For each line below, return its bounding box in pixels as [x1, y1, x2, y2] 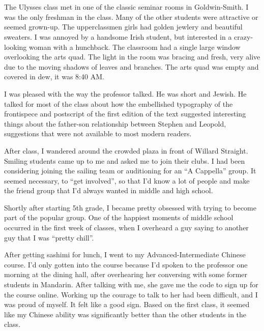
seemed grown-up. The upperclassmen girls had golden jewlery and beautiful [4, 21, 243, 32]
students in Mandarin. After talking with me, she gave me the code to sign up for [4, 279, 258, 290]
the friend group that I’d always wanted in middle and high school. [4, 185, 213, 196]
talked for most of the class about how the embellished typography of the [4, 98, 233, 109]
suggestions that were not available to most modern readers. [4, 128, 192, 139]
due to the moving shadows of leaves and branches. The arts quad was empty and [4, 61, 259, 72]
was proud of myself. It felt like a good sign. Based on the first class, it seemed [4, 299, 250, 310]
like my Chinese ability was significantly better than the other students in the [4, 309, 247, 319]
